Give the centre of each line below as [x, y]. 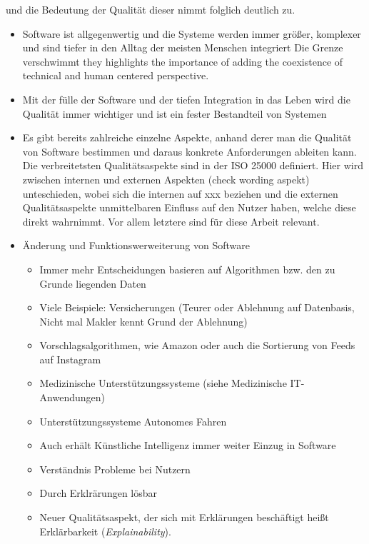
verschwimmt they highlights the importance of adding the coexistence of [183, 61]
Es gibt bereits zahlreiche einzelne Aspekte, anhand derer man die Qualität [187, 137]
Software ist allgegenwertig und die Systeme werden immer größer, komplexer [192, 33]
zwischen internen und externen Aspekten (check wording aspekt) [166, 179]
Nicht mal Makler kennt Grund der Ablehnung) [143, 321]
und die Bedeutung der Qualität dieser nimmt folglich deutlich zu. [151, 9]
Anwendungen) [72, 397]
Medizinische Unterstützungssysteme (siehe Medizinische [163, 383]
